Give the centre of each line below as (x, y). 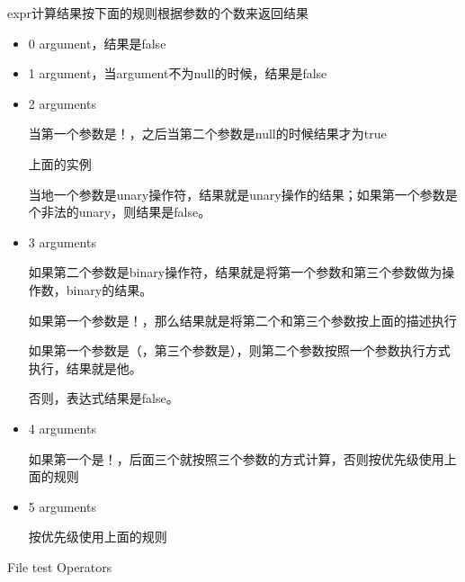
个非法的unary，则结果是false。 (120, 212)
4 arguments (62, 428)
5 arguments (62, 506)
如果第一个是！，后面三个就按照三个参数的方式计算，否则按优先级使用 (236, 458)
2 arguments (62, 103)
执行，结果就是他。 (85, 367)
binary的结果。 (109, 289)
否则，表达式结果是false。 (103, 398)
